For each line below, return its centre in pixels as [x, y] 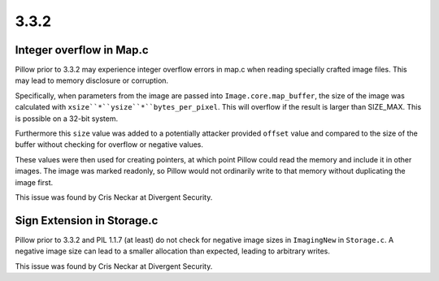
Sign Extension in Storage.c [87, 220]
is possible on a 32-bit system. [66, 119]
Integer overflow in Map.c [82, 50]
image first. [34, 182]
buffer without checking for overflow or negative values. [109, 145]
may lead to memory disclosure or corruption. [92, 80]
